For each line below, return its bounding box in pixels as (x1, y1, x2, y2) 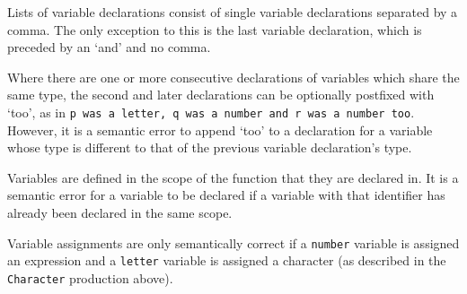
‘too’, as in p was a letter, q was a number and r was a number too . (7, 102, 415, 121)
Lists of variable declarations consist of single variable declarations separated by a (7, 3, 458, 21)
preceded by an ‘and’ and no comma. (7, 38, 211, 56)
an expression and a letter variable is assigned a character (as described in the (7, 251, 446, 270)
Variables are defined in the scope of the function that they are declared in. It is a (7, 168, 459, 186)
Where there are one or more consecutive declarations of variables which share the (7, 67, 460, 86)
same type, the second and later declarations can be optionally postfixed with (7, 85, 435, 104)
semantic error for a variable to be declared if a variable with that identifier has (7, 186, 445, 204)
